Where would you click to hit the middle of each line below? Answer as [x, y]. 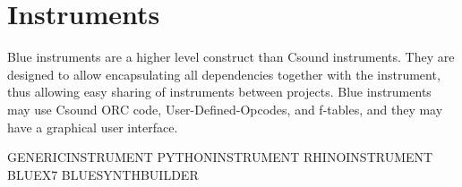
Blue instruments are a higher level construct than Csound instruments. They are [231, 57]
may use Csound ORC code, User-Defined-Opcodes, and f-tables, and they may [225, 109]
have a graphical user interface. [93, 127]
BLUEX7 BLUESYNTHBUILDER [103, 174]
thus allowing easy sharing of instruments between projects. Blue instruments [219, 92]
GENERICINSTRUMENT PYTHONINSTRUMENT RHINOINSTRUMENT [220, 157]
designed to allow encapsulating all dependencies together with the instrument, [224, 74]
